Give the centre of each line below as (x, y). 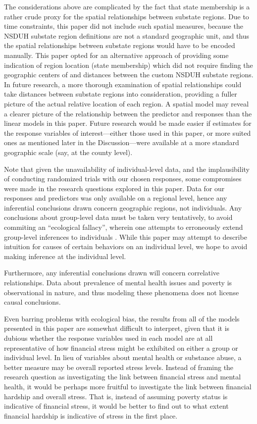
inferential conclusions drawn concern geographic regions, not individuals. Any (123, 207)
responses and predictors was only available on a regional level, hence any (116, 198)
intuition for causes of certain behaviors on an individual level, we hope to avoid (126, 246)
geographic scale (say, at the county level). (68, 152)
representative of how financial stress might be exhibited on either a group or (121, 347)
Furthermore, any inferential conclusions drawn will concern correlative (112, 273)
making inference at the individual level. (65, 256)
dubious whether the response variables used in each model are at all (108, 338)
